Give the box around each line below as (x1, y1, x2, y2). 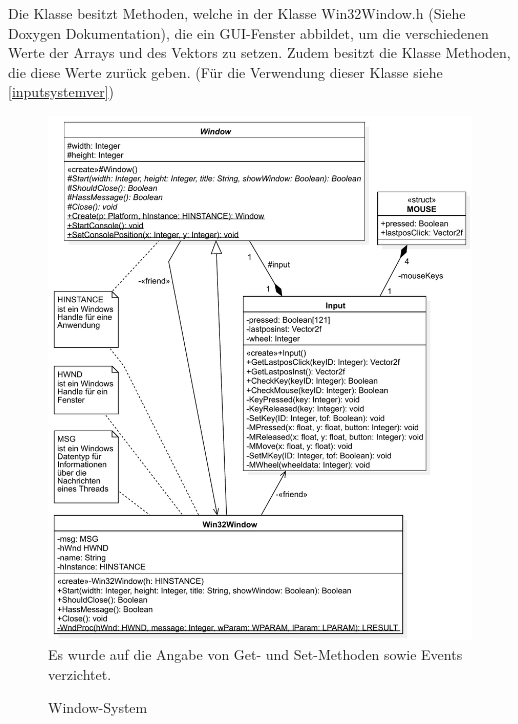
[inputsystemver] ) (8, 81, 114, 102)
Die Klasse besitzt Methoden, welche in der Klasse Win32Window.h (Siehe (8, 3, 466, 23)
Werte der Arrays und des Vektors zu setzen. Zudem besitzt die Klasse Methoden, (8, 42, 511, 63)
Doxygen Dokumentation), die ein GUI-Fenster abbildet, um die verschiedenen (8, 22, 489, 43)
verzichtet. (48, 663, 112, 684)
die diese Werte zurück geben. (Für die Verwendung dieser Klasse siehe (8, 61, 443, 82)
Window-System (48, 697, 148, 718)
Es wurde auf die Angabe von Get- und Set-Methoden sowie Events (48, 643, 463, 664)
